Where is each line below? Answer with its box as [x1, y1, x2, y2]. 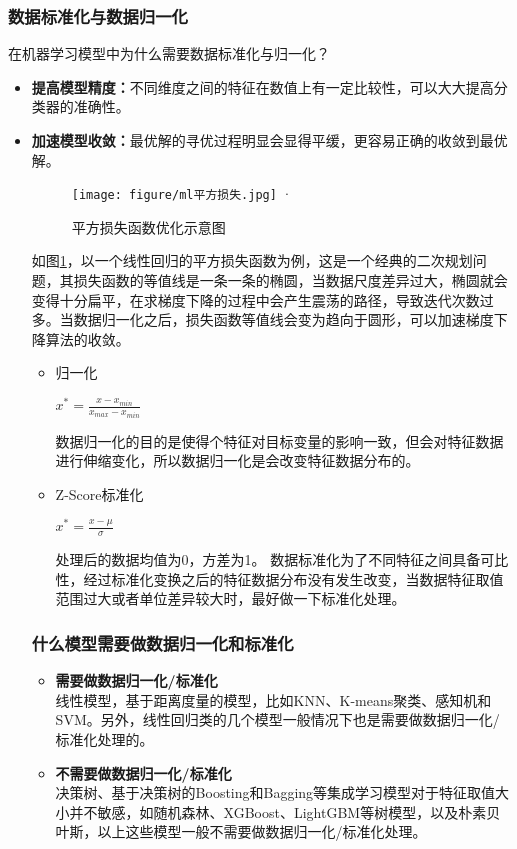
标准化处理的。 [55, 729, 154, 750]
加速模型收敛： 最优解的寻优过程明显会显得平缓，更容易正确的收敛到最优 [31, 130, 508, 150]
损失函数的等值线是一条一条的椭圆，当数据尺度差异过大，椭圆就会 [73, 270, 508, 291]
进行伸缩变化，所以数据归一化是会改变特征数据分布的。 [55, 450, 420, 471]
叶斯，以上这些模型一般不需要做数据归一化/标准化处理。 [55, 821, 427, 842]
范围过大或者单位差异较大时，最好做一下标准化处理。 [55, 588, 406, 609]
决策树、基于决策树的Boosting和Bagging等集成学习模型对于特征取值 [55, 782, 496, 803]
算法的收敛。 [45, 328, 130, 349]
